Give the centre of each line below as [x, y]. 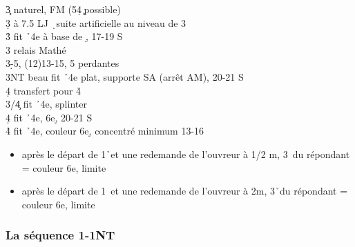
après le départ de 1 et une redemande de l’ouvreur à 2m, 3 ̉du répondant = [185, 191]
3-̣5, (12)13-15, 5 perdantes [63, 63]
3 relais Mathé [36, 49]
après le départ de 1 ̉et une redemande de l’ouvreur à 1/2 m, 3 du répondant [186, 154]
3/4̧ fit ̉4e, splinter [46, 104]
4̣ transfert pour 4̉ [44, 90]
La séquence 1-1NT [60, 235]
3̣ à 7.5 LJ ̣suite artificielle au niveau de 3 [96, 22]
